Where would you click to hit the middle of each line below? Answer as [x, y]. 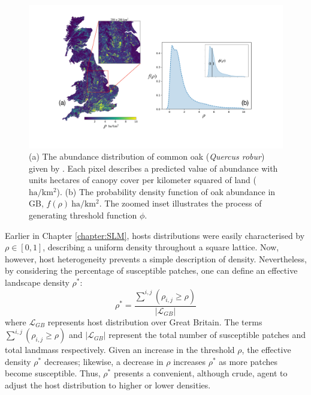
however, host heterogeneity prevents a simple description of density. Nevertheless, [156, 258]
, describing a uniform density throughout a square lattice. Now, [161, 247]
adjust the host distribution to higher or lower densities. [108, 385]
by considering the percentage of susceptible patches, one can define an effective [151, 270]
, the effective [266, 350]
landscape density [37, 282]
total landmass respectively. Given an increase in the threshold [120, 350]
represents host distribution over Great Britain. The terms [155, 321]
